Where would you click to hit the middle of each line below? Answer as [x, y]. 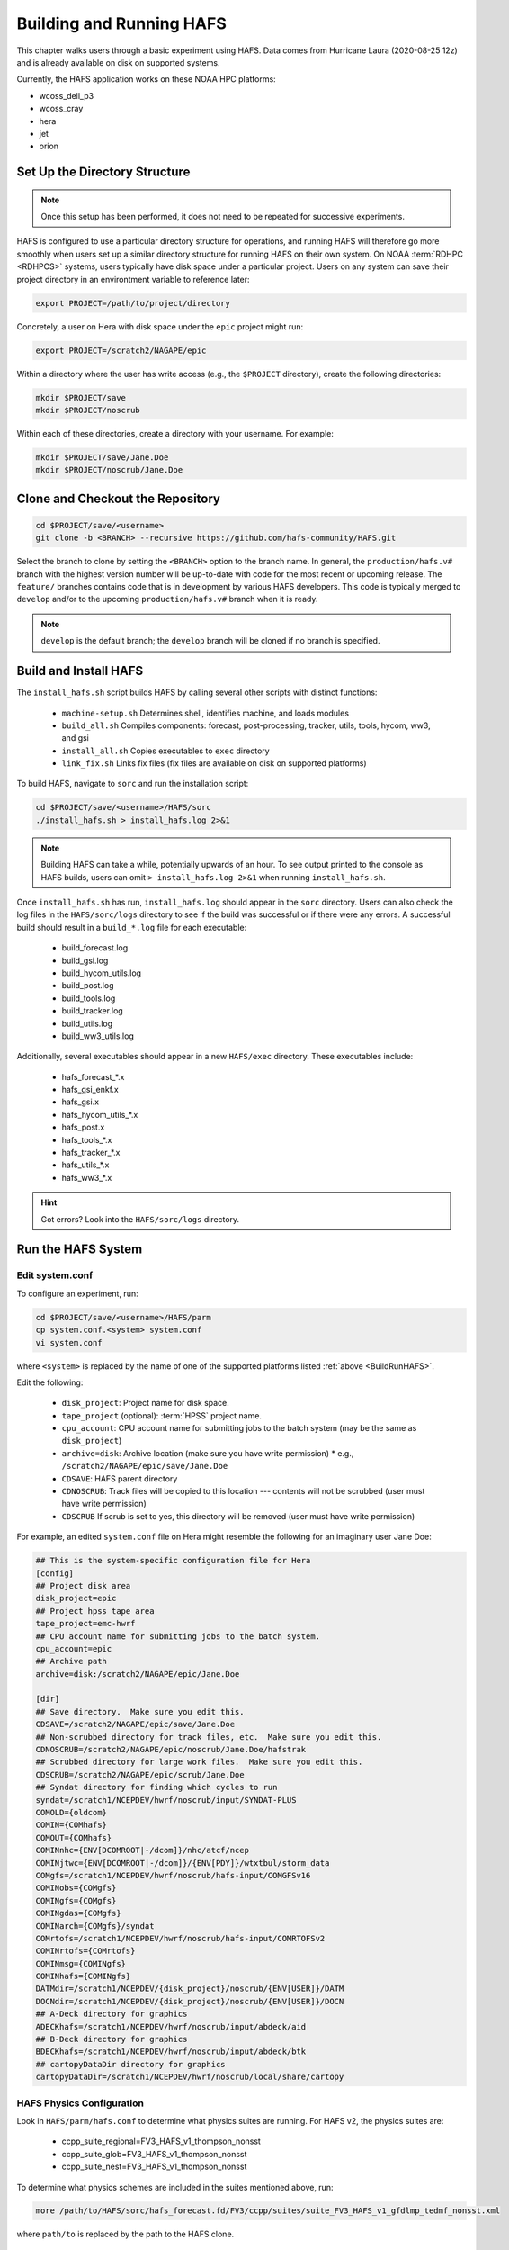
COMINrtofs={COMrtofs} [85, 1951]
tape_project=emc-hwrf [85, 1624]
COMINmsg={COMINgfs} [80, 1963]
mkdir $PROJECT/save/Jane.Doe [102, 457]
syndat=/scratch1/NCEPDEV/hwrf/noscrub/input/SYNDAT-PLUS [166, 1800]
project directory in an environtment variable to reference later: [134, 279]
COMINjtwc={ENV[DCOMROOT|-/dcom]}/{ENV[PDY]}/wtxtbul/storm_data [183, 1863]
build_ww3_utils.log [98, 1036]
